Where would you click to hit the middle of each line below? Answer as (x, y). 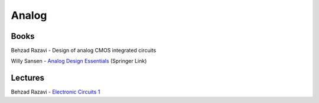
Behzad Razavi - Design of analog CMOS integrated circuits (84, 51)
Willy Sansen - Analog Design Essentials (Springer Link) (79, 61)
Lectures (27, 78)
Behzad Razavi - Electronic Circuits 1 (56, 92)
